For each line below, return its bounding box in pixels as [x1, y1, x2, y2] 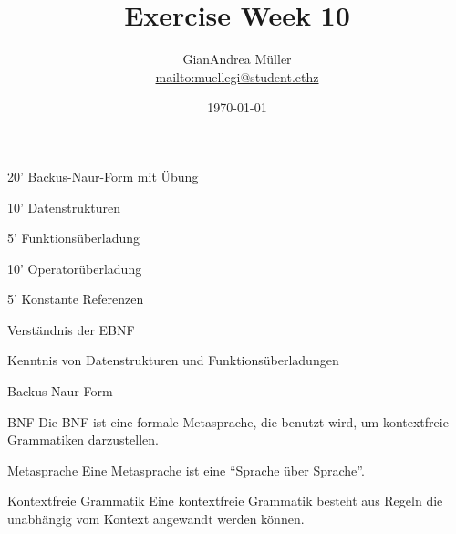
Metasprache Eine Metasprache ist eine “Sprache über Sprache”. [7, 460, 365, 479]
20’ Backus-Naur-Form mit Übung [7, 166, 199, 185]
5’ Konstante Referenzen [7, 289, 144, 309]
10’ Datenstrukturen [7, 197, 121, 216]
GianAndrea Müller [182, 49, 292, 68]
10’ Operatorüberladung [7, 258, 142, 277]
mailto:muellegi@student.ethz [155, 67, 319, 86]
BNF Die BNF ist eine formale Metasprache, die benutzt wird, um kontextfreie [7, 412, 449, 431]
